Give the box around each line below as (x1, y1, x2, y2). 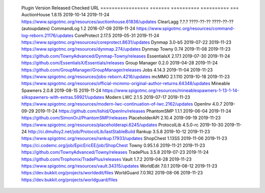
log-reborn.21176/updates (21, 32, 74, 38)
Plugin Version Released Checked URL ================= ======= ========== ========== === (21, 5, 239, 11)
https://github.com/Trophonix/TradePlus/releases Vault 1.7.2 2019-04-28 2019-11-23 (21, 156, 192, 162)
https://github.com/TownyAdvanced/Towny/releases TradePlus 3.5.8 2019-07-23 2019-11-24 (21, 149, 209, 155)
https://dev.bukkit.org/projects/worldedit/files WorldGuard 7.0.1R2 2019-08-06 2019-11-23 (21, 170, 203, 176)
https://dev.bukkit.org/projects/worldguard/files (21, 177, 118, 183)
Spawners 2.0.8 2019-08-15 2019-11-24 (21, 87, 102, 93)
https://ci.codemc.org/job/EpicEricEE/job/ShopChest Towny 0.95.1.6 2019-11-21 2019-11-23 (21, 142, 206, 148)
